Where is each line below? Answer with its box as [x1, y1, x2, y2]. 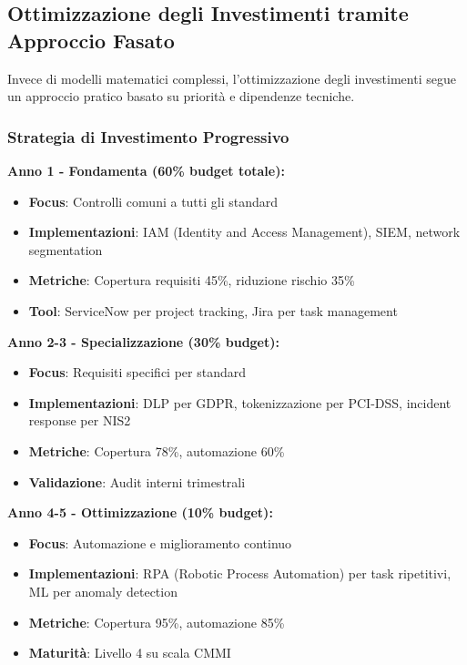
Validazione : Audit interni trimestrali [28, 472, 246, 491]
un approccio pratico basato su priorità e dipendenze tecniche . [7, 87, 355, 106]
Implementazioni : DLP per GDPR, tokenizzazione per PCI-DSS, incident [28, 393, 452, 412]
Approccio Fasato [7, 26, 175, 54]
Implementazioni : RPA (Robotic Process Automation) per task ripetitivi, [28, 564, 452, 583]
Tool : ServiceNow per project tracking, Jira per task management [28, 301, 398, 320]
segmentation [28, 240, 103, 259]
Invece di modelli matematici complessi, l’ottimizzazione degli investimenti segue [7, 68, 456, 87]
